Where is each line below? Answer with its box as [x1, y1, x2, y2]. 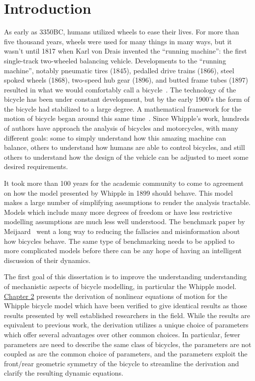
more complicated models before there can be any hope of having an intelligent [4, 245, 242, 256]
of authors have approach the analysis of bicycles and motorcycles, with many [4, 123, 238, 133]
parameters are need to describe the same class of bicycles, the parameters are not [4, 339, 252, 349]
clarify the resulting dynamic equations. [4, 368, 123, 378]
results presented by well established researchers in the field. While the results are [4, 310, 251, 320]
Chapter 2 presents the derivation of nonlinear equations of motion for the [4, 291, 227, 301]
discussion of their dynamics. [4, 255, 91, 265]
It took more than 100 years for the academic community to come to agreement [4, 178, 244, 188]
